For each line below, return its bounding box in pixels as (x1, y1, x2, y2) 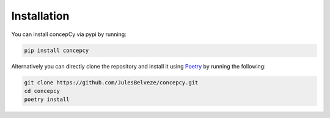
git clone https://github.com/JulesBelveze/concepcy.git (24, 79, 199, 86)
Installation (11, 9, 70, 23)
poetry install (24, 96, 70, 103)
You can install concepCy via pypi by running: (11, 31, 127, 38)
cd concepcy (24, 87, 61, 94)
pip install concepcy (24, 46, 89, 54)
